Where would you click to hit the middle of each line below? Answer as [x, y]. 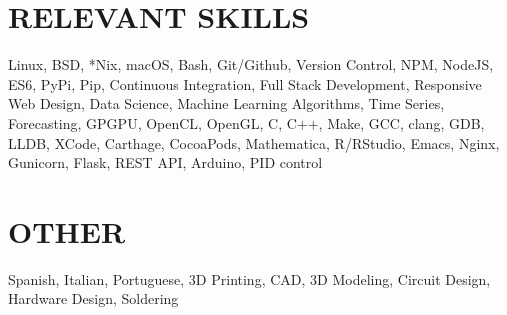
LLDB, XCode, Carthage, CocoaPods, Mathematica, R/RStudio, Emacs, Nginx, [254, 142]
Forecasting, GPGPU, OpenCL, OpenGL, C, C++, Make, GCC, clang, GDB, [246, 122]
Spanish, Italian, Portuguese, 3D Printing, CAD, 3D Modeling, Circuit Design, [249, 278]
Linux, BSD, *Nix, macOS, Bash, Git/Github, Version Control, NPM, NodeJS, [251, 64]
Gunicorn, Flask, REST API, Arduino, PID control [165, 162]
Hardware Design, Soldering [93, 298]
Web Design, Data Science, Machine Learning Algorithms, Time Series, [226, 103]
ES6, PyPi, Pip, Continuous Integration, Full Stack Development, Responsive [245, 83]
